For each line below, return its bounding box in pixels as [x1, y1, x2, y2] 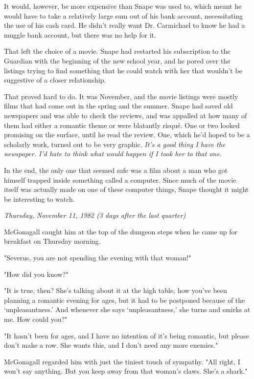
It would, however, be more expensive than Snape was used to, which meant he [4, 1, 242, 11]
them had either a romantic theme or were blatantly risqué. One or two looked [4, 120, 240, 130]
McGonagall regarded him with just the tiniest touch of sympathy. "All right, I [4, 356, 240, 366]
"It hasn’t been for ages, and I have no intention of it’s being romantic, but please [4, 330, 250, 340]
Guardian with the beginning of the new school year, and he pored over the [4, 55, 231, 65]
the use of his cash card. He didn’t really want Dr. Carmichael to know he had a [4, 20, 245, 30]
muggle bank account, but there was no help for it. [4, 29, 156, 40]
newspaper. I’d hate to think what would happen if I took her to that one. [4, 148, 222, 159]
